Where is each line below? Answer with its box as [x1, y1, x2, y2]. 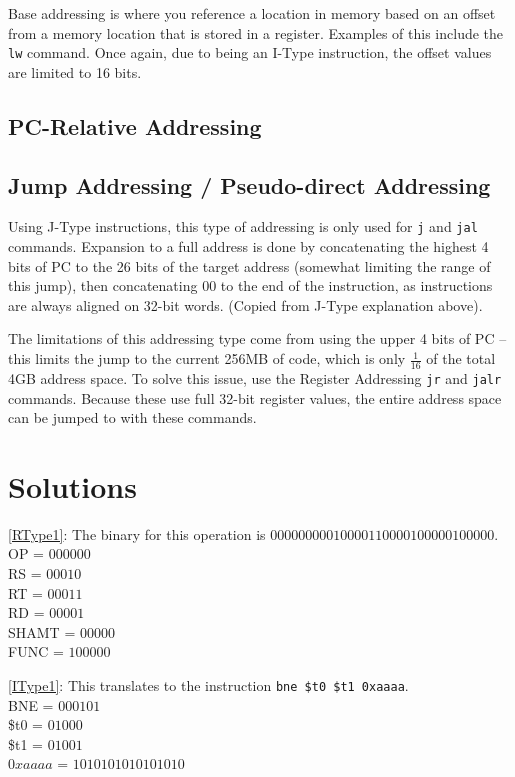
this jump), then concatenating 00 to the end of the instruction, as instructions [8, 275, 493, 296]
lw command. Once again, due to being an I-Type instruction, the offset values [8, 42, 492, 63]
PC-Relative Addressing [8, 110, 262, 141]
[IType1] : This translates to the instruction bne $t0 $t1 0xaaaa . [8, 675, 409, 695]
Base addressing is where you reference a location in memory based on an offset [8, 3, 496, 23]
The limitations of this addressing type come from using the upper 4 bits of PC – [8, 328, 507, 349]
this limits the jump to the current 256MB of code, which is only [8, 348, 406, 369]
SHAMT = [8, 621, 76, 642]
